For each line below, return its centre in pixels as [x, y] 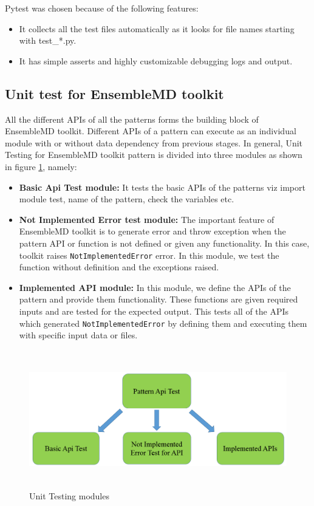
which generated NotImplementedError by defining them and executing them [163, 323]
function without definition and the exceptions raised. [119, 267]
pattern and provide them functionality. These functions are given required [159, 299]
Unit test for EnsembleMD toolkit [114, 93]
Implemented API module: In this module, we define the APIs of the [155, 287]
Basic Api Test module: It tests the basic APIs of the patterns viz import [162, 187]
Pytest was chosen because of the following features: [102, 8]
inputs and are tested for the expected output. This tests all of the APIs [154, 311]
